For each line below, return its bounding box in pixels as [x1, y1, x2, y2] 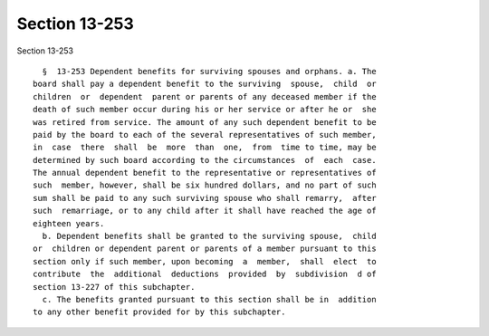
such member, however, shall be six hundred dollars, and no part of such [33, 180, 377, 190]
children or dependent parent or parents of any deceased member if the [33, 91, 377, 101]
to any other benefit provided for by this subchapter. [33, 307, 286, 317]
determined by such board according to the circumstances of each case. [33, 155, 377, 165]
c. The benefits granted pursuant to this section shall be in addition [42, 294, 377, 304]
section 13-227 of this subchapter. [33, 282, 196, 292]
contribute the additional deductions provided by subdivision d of [33, 269, 377, 280]
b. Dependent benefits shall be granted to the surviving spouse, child [42, 231, 377, 242]
